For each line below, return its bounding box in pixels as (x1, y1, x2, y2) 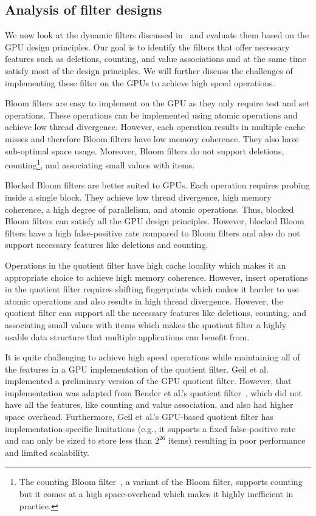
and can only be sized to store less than (5, 434, 153, 447)
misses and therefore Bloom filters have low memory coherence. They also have (5, 132, 299, 145)
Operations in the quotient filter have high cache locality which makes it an (5, 258, 286, 271)
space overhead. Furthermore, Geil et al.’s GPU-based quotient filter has (5, 410, 273, 423)
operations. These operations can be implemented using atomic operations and (5, 108, 298, 121)
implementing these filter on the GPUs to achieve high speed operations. (5, 76, 275, 89)
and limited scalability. (5, 445, 89, 458)
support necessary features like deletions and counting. (5, 238, 208, 251)
